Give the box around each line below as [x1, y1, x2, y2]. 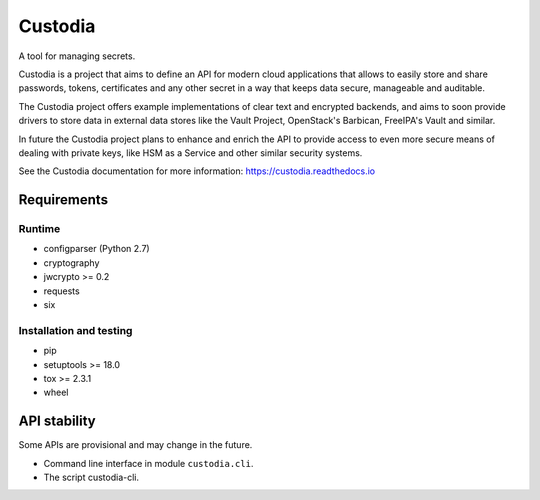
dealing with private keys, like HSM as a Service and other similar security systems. [18, 146, 363, 159]
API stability [18, 413, 97, 430]
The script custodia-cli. [43, 471, 140, 483]
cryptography [43, 256, 100, 269]
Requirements [18, 191, 109, 209]
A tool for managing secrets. [18, 50, 136, 62]
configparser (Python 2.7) [43, 243, 150, 255]
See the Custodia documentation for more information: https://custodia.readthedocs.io [18, 165, 376, 177]
